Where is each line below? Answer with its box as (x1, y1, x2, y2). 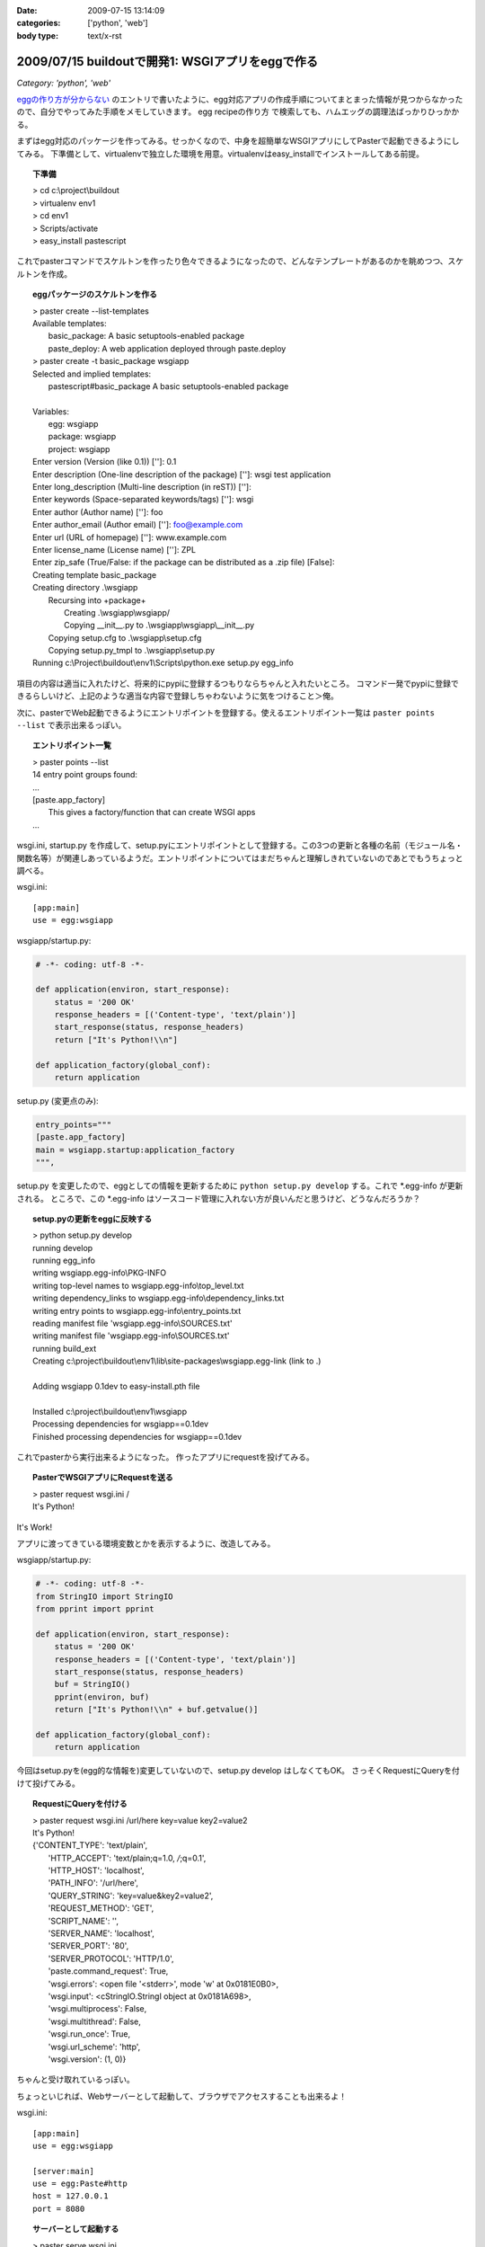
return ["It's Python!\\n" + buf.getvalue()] (54, 1704, 259, 1715)
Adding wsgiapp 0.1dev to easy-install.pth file (32, 1381, 200, 1391)
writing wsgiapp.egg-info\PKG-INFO (32, 1267, 166, 1278)
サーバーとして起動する (32, 2224, 119, 2234)
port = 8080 (32, 2203, 85, 2214)
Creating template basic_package (32, 569, 157, 580)
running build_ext (32, 1343, 97, 1354)
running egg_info (32, 1255, 96, 1266)
